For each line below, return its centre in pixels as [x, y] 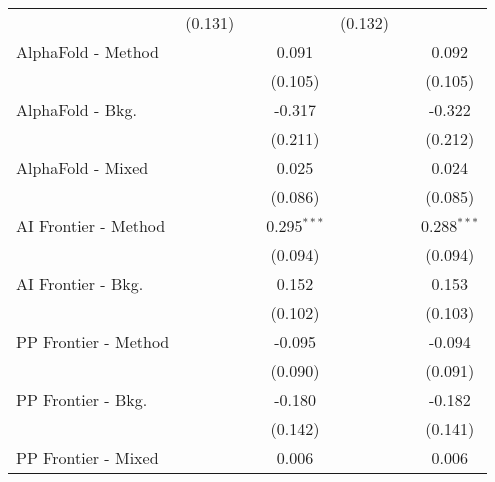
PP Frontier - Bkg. [82, 399]
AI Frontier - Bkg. [80, 283]
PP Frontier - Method [93, 341]
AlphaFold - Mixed [82, 167]
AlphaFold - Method [87, 51]
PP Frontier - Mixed [87, 457]
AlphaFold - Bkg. [76, 109]
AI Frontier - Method [91, 225]
